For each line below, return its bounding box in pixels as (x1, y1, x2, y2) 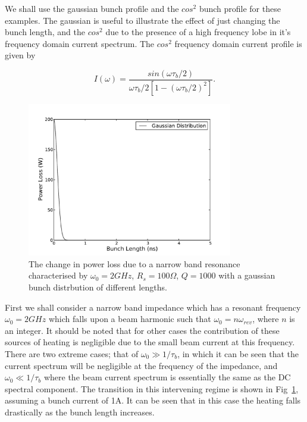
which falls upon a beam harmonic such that (48, 312, 211, 325)
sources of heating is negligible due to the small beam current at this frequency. (5, 336, 295, 348)
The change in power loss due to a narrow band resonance (29, 257, 240, 270)
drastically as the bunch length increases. (5, 405, 155, 418)
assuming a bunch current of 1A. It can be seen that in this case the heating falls (5, 394, 301, 407)
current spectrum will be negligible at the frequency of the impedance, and (5, 359, 278, 371)
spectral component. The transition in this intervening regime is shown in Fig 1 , (5, 382, 299, 395)
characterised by (29, 269, 88, 282)
